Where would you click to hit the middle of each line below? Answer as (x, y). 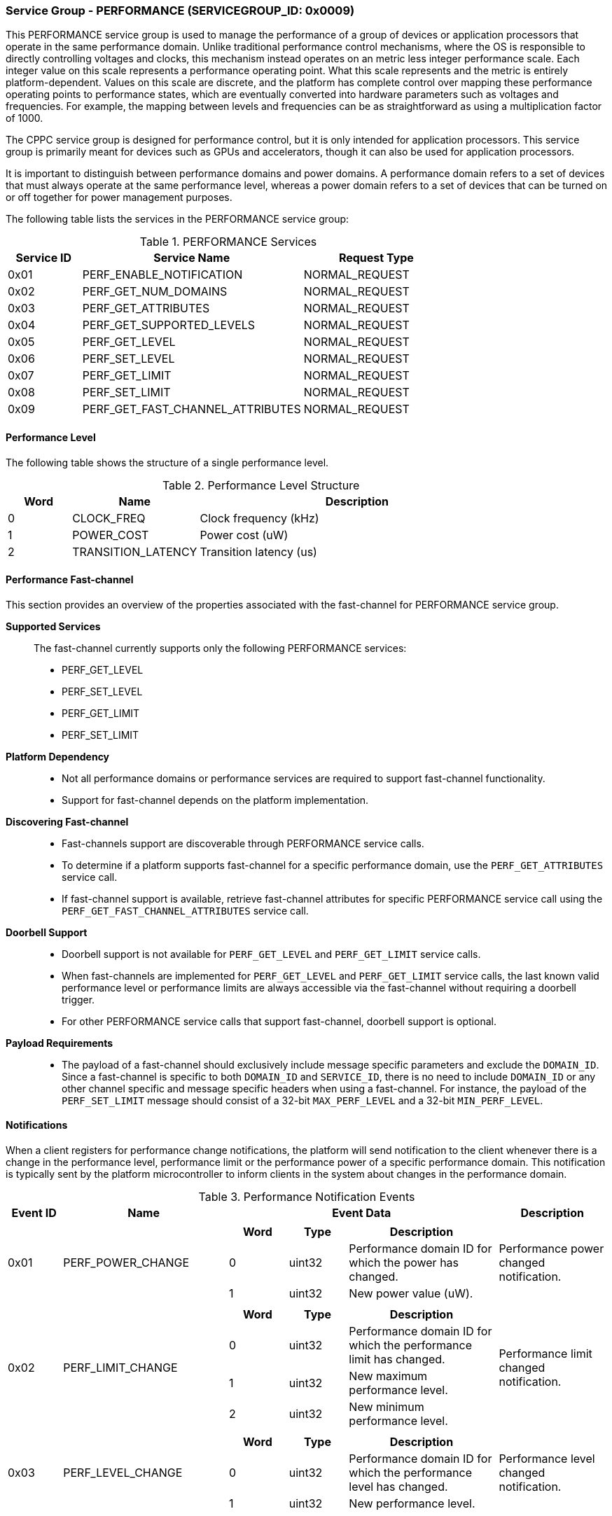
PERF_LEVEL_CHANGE (123, 1473)
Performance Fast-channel (70, 580)
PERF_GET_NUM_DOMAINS (155, 292)
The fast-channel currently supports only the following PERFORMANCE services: (220, 648)
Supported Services (53, 626)
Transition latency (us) (258, 551)
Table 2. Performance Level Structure (261, 485)
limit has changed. (397, 1359)
